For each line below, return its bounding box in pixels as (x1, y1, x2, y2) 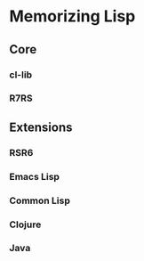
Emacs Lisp (9, 170, 60, 183)
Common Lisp (9, 194, 71, 207)
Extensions (9, 119, 73, 135)
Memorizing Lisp (9, 6, 136, 27)
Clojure (9, 218, 42, 231)
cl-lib (9, 69, 33, 81)
